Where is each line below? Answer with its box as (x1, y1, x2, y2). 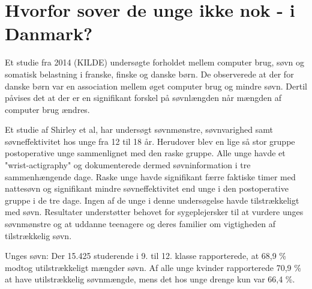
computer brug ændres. (5, 103, 90, 115)
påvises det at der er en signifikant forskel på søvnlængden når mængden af (5, 91, 281, 104)
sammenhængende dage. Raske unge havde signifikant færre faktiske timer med (5, 170, 296, 183)
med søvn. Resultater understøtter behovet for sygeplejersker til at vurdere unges (5, 205, 304, 218)
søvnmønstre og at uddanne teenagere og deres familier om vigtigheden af (5, 218, 276, 230)
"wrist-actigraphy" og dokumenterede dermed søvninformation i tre (5, 159, 251, 171)
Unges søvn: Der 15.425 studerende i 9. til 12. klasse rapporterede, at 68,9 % (5, 249, 286, 262)
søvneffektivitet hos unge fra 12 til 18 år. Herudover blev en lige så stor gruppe (5, 135, 295, 147)
